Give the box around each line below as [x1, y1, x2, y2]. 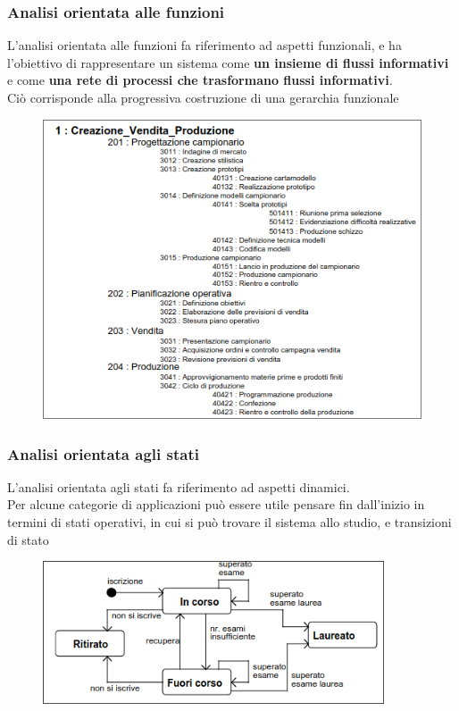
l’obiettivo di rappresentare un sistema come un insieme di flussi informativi [7, 53, 449, 71]
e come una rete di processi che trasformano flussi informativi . [7, 71, 393, 89]
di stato [7, 530, 49, 548]
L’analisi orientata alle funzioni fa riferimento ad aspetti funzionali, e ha [7, 36, 402, 54]
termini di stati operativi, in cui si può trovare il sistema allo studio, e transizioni [7, 513, 452, 531]
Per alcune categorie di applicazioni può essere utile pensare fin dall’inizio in [7, 495, 425, 514]
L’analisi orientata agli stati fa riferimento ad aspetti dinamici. [7, 477, 350, 496]
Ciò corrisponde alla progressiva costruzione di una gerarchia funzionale [7, 88, 399, 106]
